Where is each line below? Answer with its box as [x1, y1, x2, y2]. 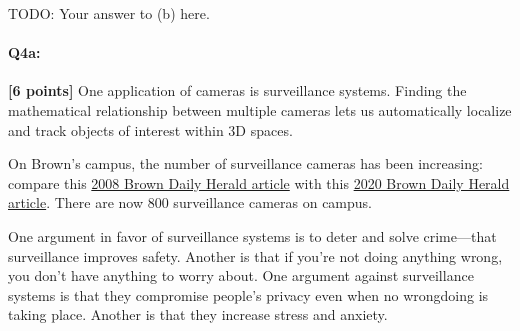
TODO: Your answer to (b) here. [8, 3, 210, 23]
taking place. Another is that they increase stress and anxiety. [8, 304, 388, 325]
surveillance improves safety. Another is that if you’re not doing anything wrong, [8, 245, 503, 266]
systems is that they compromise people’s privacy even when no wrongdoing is [8, 284, 489, 305]
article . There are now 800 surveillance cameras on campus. [8, 192, 372, 213]
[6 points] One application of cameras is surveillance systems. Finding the [8, 80, 467, 101]
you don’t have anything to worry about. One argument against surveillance [8, 265, 474, 286]
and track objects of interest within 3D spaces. [8, 119, 293, 140]
